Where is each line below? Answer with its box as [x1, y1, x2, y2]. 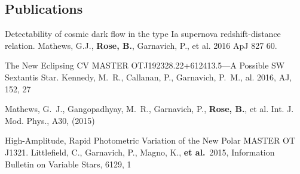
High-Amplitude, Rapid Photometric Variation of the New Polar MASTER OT [5, 134, 296, 147]
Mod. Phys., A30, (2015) [5, 114, 95, 126]
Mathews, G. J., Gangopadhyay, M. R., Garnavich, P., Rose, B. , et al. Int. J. [5, 102, 294, 115]
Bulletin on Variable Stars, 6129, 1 [5, 157, 131, 170]
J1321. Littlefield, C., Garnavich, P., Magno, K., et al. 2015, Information [5, 145, 275, 158]
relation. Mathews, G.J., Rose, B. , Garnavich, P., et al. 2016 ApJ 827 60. [5, 39, 277, 51]
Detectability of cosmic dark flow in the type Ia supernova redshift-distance [5, 27, 281, 40]
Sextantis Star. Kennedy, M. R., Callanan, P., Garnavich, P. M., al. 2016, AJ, [5, 70, 292, 83]
